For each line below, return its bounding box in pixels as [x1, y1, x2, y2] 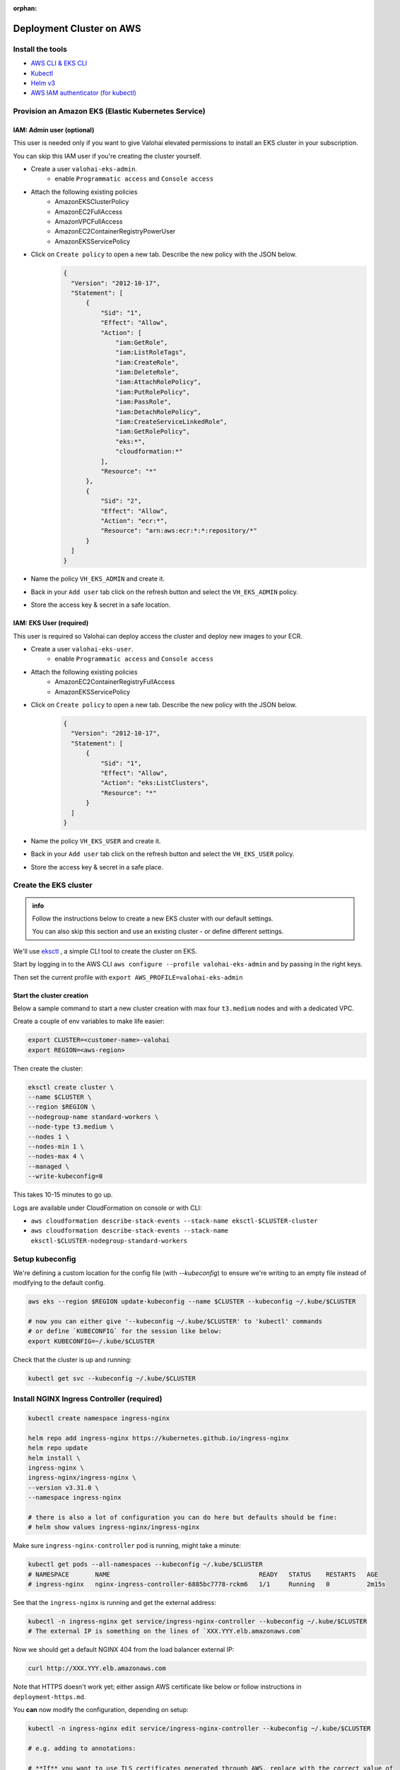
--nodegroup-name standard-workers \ [28, 1112, 159, 1121]
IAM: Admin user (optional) [13, 125, 95, 134]
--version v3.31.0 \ [28, 1483, 99, 1492]
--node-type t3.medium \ [28, 1123, 114, 1131]
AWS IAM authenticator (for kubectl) [30, 88, 137, 97]
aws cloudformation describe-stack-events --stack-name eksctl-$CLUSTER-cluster [30, 1216, 318, 1225]
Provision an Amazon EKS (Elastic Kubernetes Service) [13, 106, 206, 116]
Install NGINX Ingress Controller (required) [13, 1394, 163, 1404]
